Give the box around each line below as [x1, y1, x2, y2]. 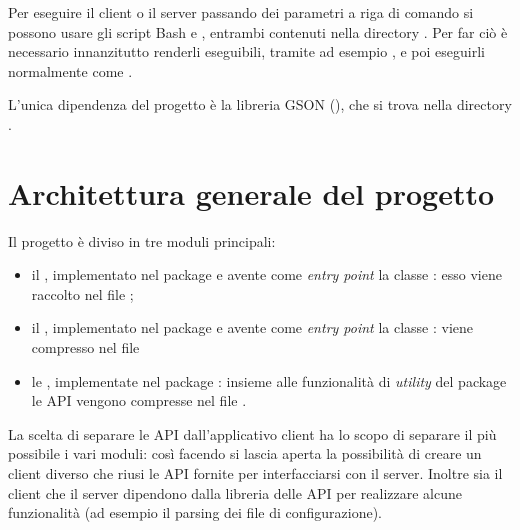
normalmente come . [8, 60, 133, 81]
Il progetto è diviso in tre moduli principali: [8, 230, 276, 251]
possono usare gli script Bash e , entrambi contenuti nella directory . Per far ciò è [8, 21, 508, 42]
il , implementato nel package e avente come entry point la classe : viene [31, 317, 474, 338]
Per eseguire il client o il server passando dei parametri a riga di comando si [8, 2, 474, 22]
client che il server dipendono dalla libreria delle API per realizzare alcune [8, 482, 462, 503]
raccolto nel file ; [31, 283, 134, 304]
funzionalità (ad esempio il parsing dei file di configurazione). [8, 502, 382, 523]
